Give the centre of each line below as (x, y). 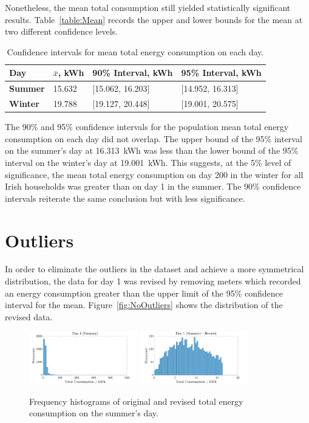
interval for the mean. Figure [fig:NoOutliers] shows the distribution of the (144, 305)
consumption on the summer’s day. (94, 413)
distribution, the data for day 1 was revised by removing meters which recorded (153, 281)
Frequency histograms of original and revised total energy (136, 401)
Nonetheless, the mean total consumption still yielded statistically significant (148, 7)
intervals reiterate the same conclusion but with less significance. (125, 198)
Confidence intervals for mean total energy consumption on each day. (135, 51)
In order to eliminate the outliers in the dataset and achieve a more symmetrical (154, 269)
